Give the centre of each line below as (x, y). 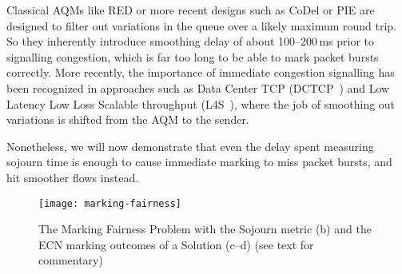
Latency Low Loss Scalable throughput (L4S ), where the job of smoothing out (201, 103)
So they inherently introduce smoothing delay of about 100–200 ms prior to (191, 41)
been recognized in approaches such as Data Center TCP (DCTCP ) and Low (198, 87)
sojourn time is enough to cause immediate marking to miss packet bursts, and (199, 162)
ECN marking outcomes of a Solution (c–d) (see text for (176, 244)
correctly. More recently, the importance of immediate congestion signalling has (201, 72)
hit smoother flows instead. (73, 177)
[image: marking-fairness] (110, 203)
